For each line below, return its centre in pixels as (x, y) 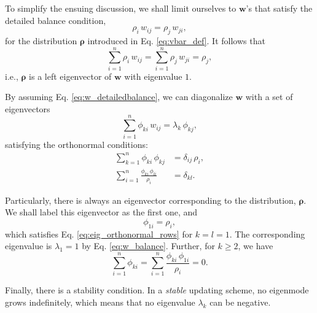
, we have (256, 246)
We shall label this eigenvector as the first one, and (101, 212)
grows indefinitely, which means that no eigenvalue (100, 302)
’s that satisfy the (279, 8)
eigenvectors (28, 108)
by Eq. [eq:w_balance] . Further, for (148, 246)
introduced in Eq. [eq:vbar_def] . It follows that (176, 40)
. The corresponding (267, 234)
